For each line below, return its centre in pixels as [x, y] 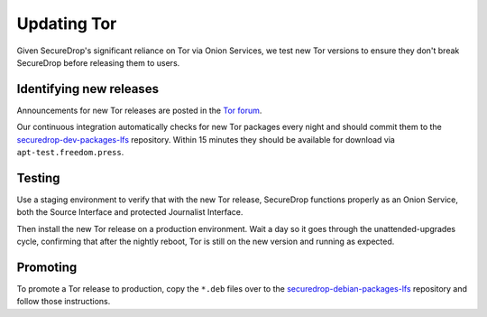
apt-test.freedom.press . [70, 153]
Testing [38, 177]
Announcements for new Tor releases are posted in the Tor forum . [139, 110]
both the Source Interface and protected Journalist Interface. [130, 212]
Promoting [47, 267]
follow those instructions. [64, 302]
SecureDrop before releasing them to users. [98, 62]
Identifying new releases [88, 89]
